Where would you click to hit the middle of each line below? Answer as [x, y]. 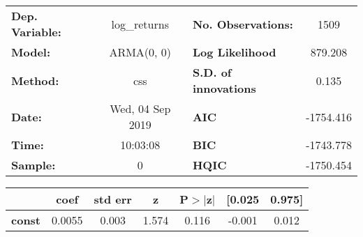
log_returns [140, 24]
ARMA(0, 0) [140, 52]
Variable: [36, 32]
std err [113, 199]
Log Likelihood [234, 52]
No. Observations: [243, 24]
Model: [31, 52]
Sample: [34, 165]
